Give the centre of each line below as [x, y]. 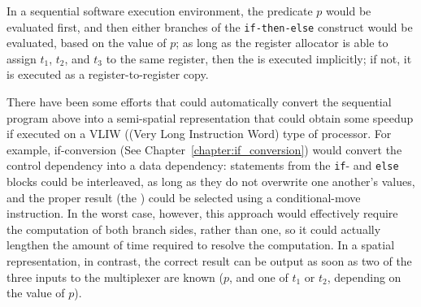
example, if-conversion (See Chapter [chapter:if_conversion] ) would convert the [204, 149]
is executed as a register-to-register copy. [108, 74]
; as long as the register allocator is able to [282, 43]
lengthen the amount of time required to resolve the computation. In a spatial [201, 245]
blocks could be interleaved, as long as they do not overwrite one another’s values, [211, 182]
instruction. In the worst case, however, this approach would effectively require [202, 213]
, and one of [259, 277]
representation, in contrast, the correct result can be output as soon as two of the [209, 261]
